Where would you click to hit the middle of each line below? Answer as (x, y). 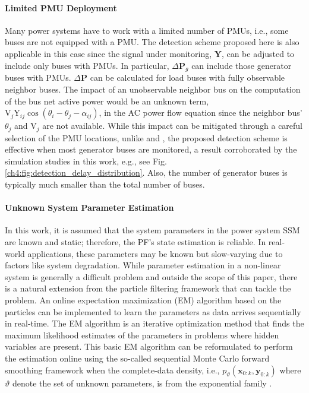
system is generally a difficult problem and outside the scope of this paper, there (151, 276)
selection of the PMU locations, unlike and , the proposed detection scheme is (146, 137)
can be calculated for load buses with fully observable (187, 77)
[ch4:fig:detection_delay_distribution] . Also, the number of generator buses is (146, 172)
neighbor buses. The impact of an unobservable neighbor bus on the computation (153, 89)
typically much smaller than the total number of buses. (105, 184)
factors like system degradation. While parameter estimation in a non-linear (143, 265)
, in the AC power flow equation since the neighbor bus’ (201, 112)
